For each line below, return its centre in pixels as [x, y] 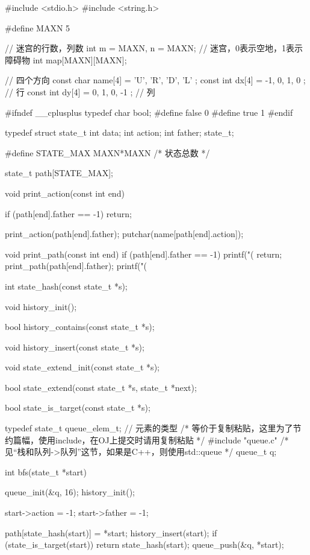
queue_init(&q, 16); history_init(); [70, 492]
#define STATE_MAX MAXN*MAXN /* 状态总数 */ [107, 152]
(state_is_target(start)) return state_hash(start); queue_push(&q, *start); [144, 544]
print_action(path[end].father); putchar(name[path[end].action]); [124, 234]
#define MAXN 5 [38, 27]
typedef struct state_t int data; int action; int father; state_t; [119, 132]
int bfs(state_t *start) [46, 471]
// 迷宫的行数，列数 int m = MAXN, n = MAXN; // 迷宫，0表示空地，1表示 [154, 48]
